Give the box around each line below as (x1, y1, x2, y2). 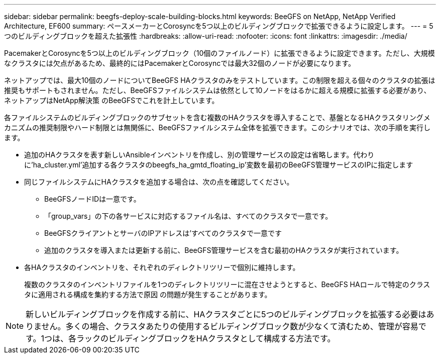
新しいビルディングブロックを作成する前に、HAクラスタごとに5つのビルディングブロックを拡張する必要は (26, 309, 426, 319)
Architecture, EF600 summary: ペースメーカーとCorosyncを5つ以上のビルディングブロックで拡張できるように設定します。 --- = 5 (4, 22, 433, 30)
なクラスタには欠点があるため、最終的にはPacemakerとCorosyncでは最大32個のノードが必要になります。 (4, 59, 355, 67)
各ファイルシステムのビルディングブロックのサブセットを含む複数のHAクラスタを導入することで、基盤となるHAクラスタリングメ (4, 113, 430, 122)
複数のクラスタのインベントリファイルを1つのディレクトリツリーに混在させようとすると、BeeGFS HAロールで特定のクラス (24, 280, 430, 289)
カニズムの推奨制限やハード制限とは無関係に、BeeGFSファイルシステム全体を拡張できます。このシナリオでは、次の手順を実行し (4, 123, 430, 132)
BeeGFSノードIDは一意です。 (44, 195, 141, 203)
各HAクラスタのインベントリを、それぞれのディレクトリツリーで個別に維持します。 (24, 263, 300, 272)
